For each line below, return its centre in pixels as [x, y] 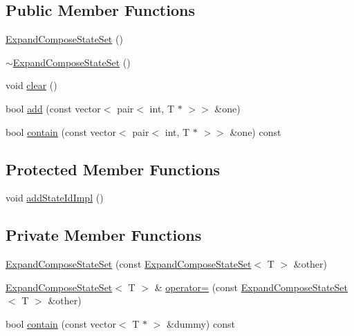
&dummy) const [201, 323]
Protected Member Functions [113, 169]
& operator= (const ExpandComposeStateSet [251, 287]
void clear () [31, 85]
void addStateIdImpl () [55, 198]
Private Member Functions [104, 235]
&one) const [255, 131]
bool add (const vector [53, 108]
